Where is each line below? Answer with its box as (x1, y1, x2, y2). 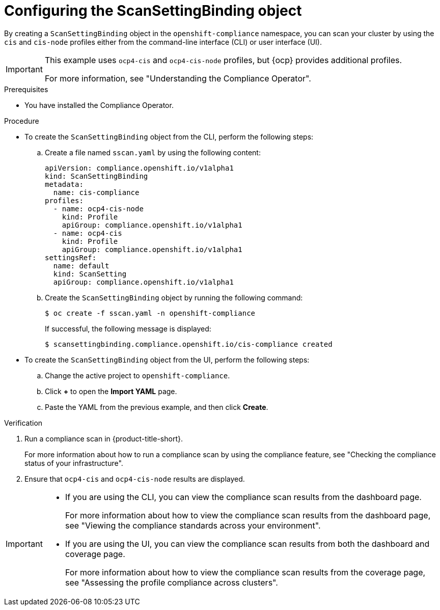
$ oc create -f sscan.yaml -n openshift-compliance (45, 309, 256, 317)
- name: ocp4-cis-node (53, 204, 144, 213)
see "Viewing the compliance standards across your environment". (65, 520, 321, 531)
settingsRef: (45, 253, 97, 262)
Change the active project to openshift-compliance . (45, 371, 230, 380)
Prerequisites (4, 85, 48, 94)
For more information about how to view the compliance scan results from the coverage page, (65, 567, 426, 577)
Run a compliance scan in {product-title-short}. (24, 434, 183, 443)
